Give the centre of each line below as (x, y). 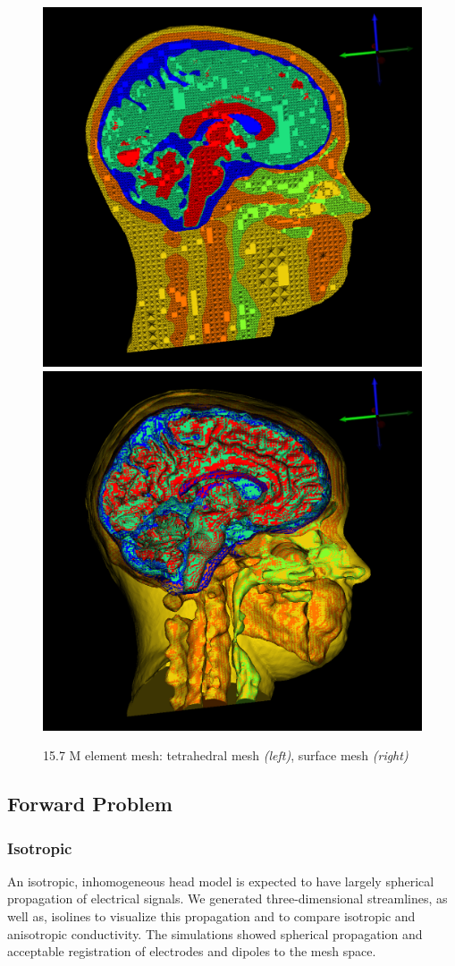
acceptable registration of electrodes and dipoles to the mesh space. (192, 951)
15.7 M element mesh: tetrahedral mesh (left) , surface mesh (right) (226, 755)
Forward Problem (90, 804)
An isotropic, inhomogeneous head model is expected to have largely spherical (221, 881)
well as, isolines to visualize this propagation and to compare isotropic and (211, 916)
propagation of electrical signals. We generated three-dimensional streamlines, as (227, 898)
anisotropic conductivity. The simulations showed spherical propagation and (215, 933)
